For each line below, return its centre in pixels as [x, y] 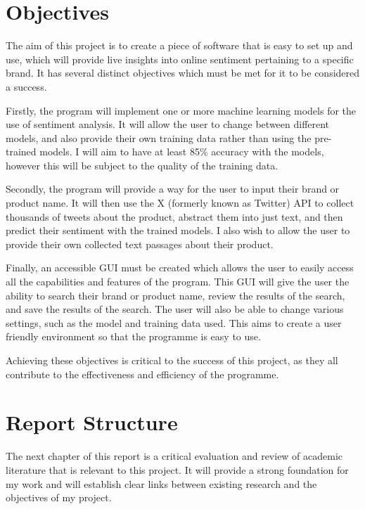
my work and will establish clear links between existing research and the [161, 483]
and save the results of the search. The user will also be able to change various [175, 309]
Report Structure [92, 422]
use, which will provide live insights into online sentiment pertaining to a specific [180, 59]
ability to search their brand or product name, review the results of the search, [175, 295]
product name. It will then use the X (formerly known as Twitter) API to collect [180, 203]
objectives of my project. [59, 497]
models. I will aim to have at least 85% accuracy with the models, [182, 152]
